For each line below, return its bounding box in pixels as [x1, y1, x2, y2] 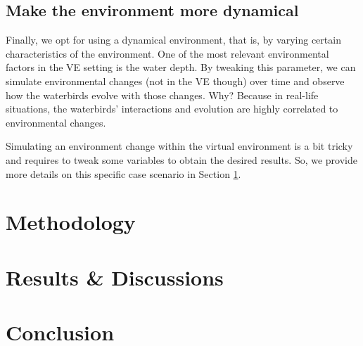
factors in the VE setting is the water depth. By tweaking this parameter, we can [6, 60, 356, 75]
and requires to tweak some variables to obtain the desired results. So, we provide [6, 152, 357, 167]
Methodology [6, 207, 136, 236]
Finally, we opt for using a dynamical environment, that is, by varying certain [6, 32, 341, 47]
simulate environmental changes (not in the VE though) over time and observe [6, 73, 345, 88]
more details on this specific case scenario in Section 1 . [6, 166, 241, 181]
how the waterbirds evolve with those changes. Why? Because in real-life [6, 87, 319, 102]
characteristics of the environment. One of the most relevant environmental [6, 46, 329, 60]
